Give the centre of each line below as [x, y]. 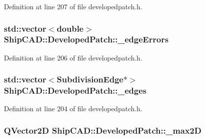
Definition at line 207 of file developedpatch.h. [73, 6]
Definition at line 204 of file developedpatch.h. [73, 109]
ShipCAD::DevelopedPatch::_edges [75, 90]
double [70, 28]
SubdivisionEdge [90, 79]
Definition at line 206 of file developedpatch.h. [73, 57]
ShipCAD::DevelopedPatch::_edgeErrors [86, 39]
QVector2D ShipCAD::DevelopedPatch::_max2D [103, 130]
